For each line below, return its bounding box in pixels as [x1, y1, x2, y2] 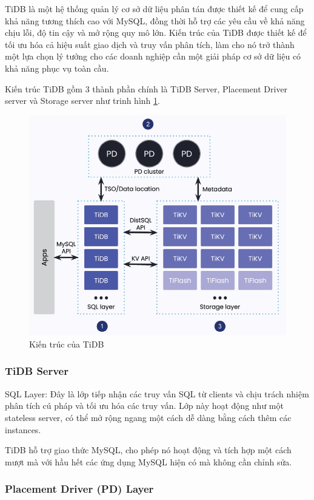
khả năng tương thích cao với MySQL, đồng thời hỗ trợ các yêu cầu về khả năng [5, 14, 305, 27]
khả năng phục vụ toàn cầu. [5, 61, 109, 74]
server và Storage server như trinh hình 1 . [5, 94, 160, 107]
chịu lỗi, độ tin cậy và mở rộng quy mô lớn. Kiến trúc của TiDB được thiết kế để [5, 26, 307, 39]
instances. [5, 423, 41, 436]
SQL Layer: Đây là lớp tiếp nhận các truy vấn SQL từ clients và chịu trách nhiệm [5, 387, 309, 400]
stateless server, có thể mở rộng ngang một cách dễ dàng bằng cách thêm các [5, 411, 292, 423]
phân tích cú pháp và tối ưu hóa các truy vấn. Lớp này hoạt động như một [5, 399, 284, 412]
